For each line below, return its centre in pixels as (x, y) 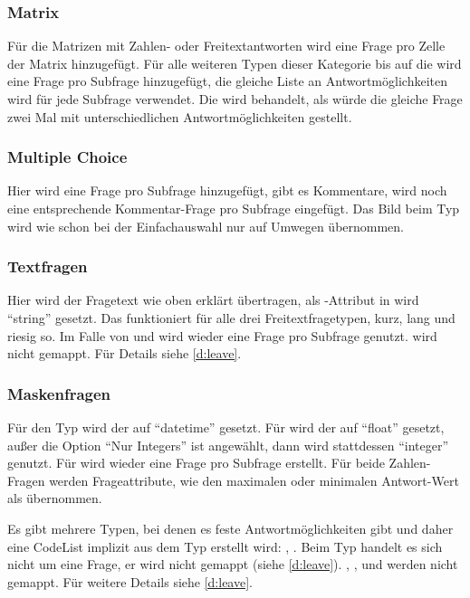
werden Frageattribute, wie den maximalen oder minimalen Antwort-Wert (254, 480)
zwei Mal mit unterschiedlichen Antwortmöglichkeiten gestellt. (180, 116)
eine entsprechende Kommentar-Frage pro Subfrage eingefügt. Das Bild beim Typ (234, 208)
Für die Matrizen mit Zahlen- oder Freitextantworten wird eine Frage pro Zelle (226, 46)
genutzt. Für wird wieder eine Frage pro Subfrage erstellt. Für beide (196, 463)
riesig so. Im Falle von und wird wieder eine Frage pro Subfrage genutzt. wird (222, 335)
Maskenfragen (59, 393)
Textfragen (48, 266)
